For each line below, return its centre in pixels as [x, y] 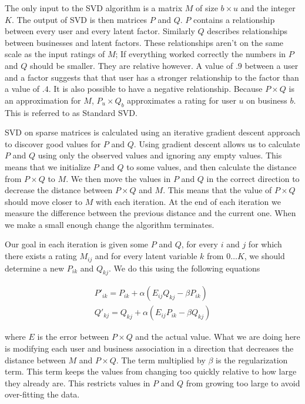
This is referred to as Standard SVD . [71, 112]
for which [265, 244]
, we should [264, 256]
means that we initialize [48, 166]
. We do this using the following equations [185, 268]
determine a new [35, 268]
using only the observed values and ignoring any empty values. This [160, 155]
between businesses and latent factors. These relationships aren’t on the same [144, 42]
